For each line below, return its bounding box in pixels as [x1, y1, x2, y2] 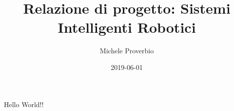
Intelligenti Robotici [58, 17, 196, 37]
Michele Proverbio [99, 45, 154, 56]
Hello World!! [4, 99, 44, 109]
